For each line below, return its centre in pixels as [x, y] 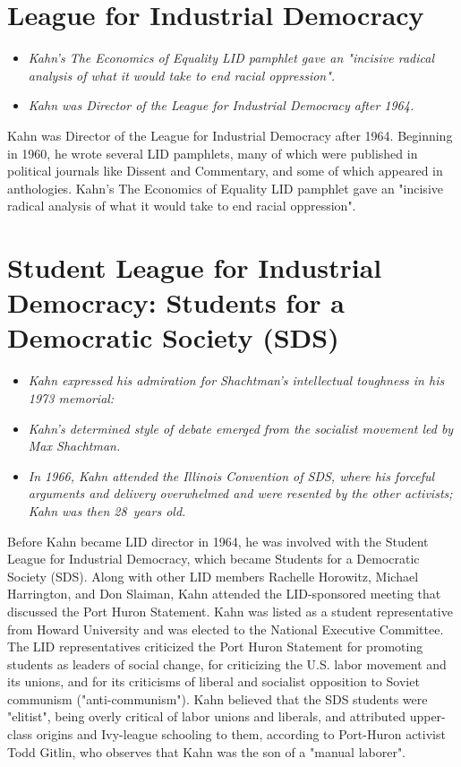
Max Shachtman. [74, 446]
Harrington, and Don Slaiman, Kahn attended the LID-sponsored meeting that [224, 594]
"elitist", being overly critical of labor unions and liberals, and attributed [206, 716]
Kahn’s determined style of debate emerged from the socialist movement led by [241, 428]
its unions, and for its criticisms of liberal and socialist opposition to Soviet [213, 681]
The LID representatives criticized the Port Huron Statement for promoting [215, 646]
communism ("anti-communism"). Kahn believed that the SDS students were [218, 698]
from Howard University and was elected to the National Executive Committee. [226, 629]
